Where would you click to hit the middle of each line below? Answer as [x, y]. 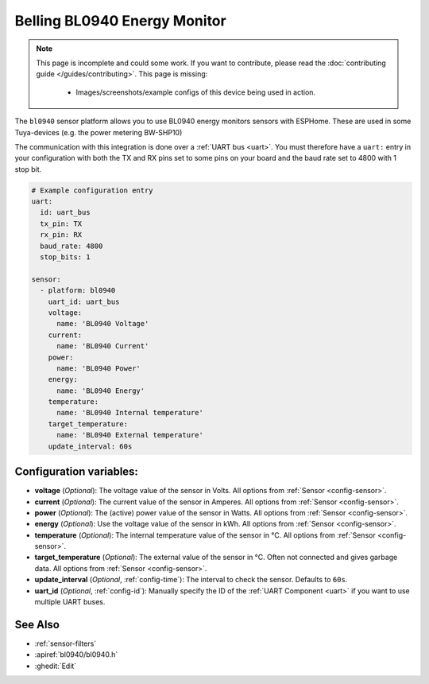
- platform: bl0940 [78, 291]
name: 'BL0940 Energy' [101, 391]
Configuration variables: [77, 472]
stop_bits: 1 [65, 257]
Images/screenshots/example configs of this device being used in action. [196, 92]
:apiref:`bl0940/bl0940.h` [76, 655]
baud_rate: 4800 [71, 246]
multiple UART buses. [70, 602]
